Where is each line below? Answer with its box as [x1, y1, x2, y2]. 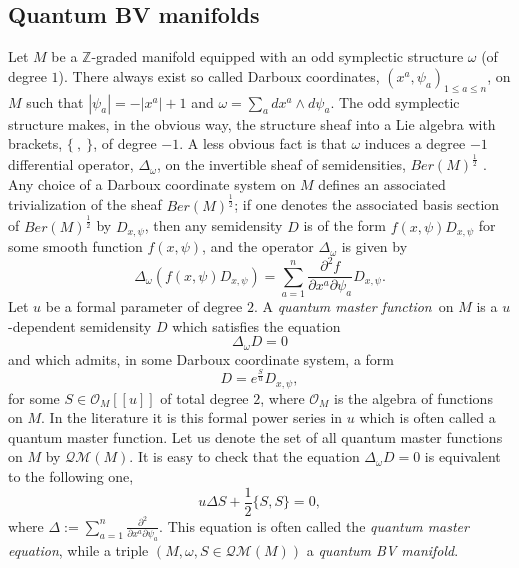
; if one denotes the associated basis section [234, 194, 500, 215]
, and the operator [202, 236, 314, 257]
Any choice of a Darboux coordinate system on [8, 173, 296, 194]
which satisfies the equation [172, 315, 341, 336]
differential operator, [8, 154, 134, 175]
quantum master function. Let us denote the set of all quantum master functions [8, 426, 503, 447]
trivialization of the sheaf [8, 194, 162, 215]
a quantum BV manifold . [306, 539, 459, 560]
